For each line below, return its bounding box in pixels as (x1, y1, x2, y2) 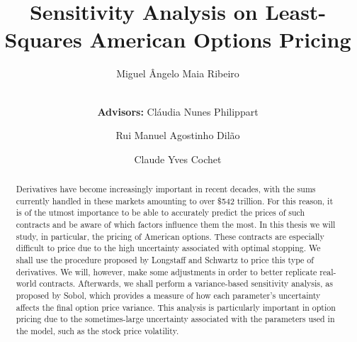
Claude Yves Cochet (134, 151, 222, 166)
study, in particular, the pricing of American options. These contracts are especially (16, 230, 324, 242)
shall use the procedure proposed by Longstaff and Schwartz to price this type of (16, 254, 314, 266)
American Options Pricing (89, 25, 351, 54)
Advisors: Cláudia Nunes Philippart (97, 104, 259, 118)
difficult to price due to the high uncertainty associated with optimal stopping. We (16, 242, 321, 254)
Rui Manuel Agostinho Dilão (115, 128, 240, 143)
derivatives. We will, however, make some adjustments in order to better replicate (16, 265, 317, 277)
